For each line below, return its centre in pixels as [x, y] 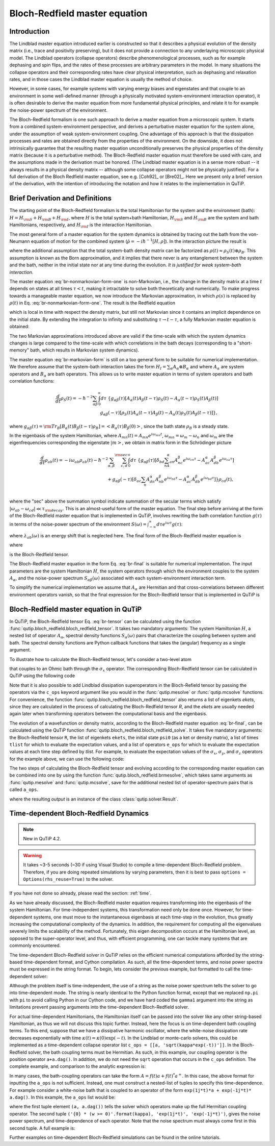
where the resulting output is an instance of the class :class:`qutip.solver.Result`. [94, 799]
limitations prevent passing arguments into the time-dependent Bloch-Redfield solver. [99, 1007]
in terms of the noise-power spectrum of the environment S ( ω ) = [78, 524]
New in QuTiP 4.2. [42, 839]
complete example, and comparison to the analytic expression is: [78, 1066]
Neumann [20, 241]
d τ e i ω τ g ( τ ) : [169, 524]
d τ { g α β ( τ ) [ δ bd [147, 461]
